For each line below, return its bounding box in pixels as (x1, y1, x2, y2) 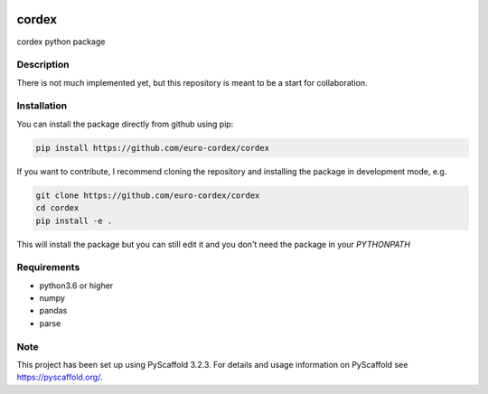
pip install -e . (35, 215, 113, 226)
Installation (16, 99, 68, 112)
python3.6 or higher (39, 280, 114, 291)
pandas (39, 305, 68, 316)
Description (16, 59, 70, 71)
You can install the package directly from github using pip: (16, 118, 234, 129)
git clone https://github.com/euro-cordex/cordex (35, 190, 260, 201)
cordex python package (16, 36, 106, 47)
